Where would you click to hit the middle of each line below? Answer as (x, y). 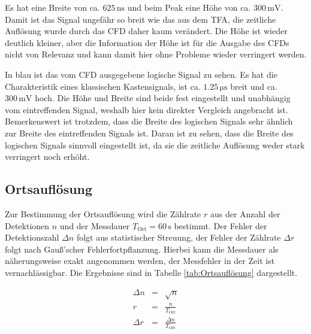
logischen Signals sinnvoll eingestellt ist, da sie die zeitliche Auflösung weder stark (155, 145)
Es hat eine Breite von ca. (52, 7)
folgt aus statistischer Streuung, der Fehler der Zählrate (179, 237)
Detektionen (27, 225)
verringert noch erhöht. (47, 157)
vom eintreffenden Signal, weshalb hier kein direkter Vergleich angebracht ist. (147, 109)
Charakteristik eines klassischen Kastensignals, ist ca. (103, 86)
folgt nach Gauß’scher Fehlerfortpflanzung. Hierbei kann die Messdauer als (142, 249)
